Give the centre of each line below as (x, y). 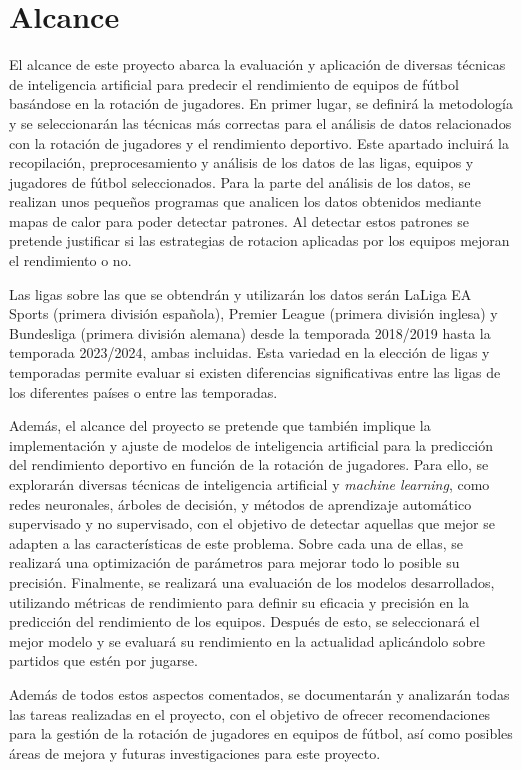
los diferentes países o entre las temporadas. (143, 391)
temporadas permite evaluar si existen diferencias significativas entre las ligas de (255, 372)
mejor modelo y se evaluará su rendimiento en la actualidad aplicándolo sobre (247, 640)
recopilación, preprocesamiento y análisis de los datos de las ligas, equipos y (241, 162)
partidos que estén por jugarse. (103, 660)
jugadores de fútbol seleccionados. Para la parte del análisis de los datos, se (240, 181)
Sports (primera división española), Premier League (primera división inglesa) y (253, 313)
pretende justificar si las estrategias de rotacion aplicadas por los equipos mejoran (259, 240)
